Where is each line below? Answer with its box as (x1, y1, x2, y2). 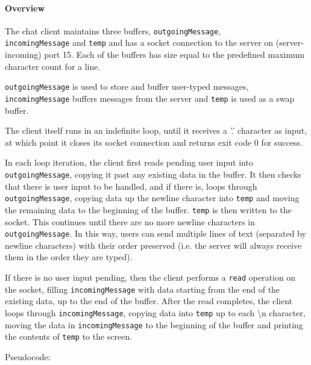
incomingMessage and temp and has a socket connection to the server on (5, 36, 274, 49)
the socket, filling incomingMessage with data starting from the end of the (5, 282, 280, 295)
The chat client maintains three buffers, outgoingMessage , (5, 24, 221, 37)
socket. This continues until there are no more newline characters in (5, 215, 256, 228)
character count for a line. (5, 60, 101, 72)
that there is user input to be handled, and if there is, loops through (5, 179, 257, 192)
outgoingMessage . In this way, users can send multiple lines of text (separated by (5, 227, 306, 240)
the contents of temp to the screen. (5, 330, 133, 343)
